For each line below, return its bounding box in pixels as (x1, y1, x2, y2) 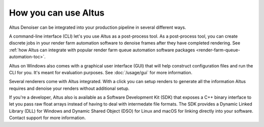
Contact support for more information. (9, 115, 86, 121)
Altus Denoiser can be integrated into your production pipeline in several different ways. (9, 24, 186, 30)
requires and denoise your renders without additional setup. (9, 85, 130, 91)
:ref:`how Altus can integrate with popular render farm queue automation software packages (9, 47, 195, 53)
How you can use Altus (9, 7, 105, 18)
